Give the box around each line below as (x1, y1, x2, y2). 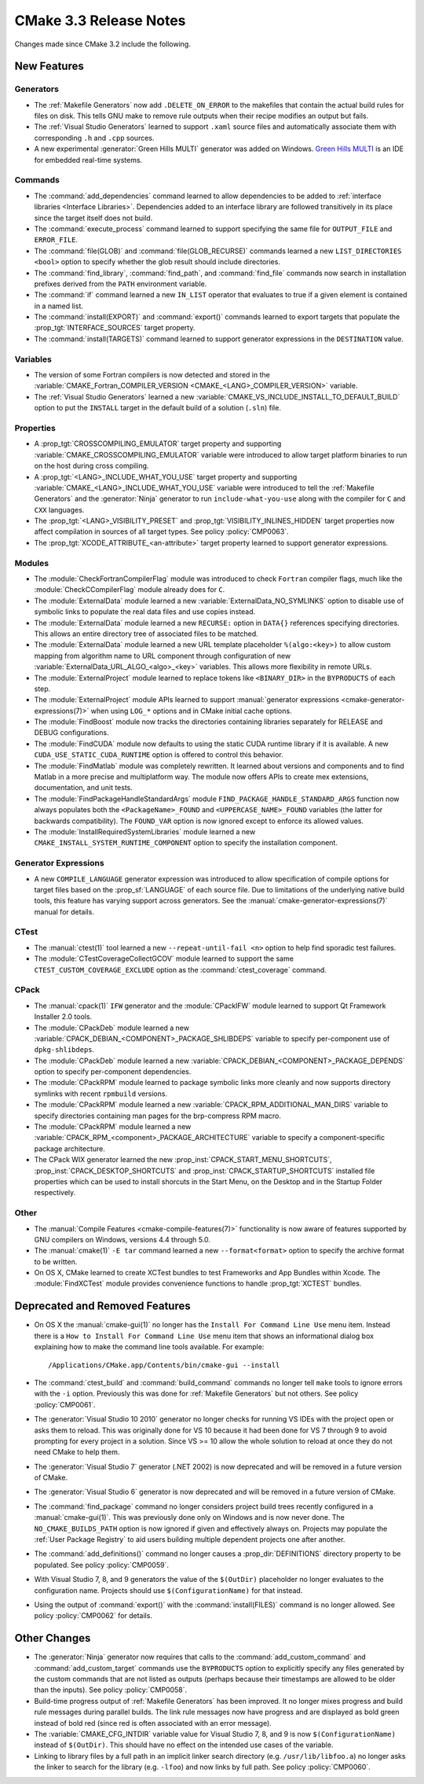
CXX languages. (34, 505, 85, 514)
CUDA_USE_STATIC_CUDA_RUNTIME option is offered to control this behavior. (34, 750, 283, 760)
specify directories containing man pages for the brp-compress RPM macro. (34, 1111, 282, 1120)
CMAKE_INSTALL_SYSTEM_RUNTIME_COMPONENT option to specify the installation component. (34, 838, 338, 848)
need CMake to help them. (34, 1447, 120, 1457)
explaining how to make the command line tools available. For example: (34, 1342, 265, 1352)
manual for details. (34, 907, 94, 916)
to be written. (34, 1256, 78, 1266)
